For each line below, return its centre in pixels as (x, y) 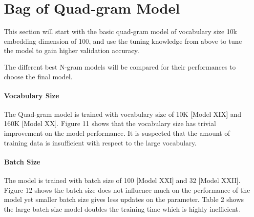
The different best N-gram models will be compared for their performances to (120, 66)
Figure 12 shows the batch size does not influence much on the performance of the (127, 190)
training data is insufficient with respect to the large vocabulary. (100, 142)
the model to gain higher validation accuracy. (72, 50)
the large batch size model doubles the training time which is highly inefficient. (122, 208)
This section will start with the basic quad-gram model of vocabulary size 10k (121, 31)
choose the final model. (38, 76)
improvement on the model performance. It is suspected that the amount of (117, 133)
